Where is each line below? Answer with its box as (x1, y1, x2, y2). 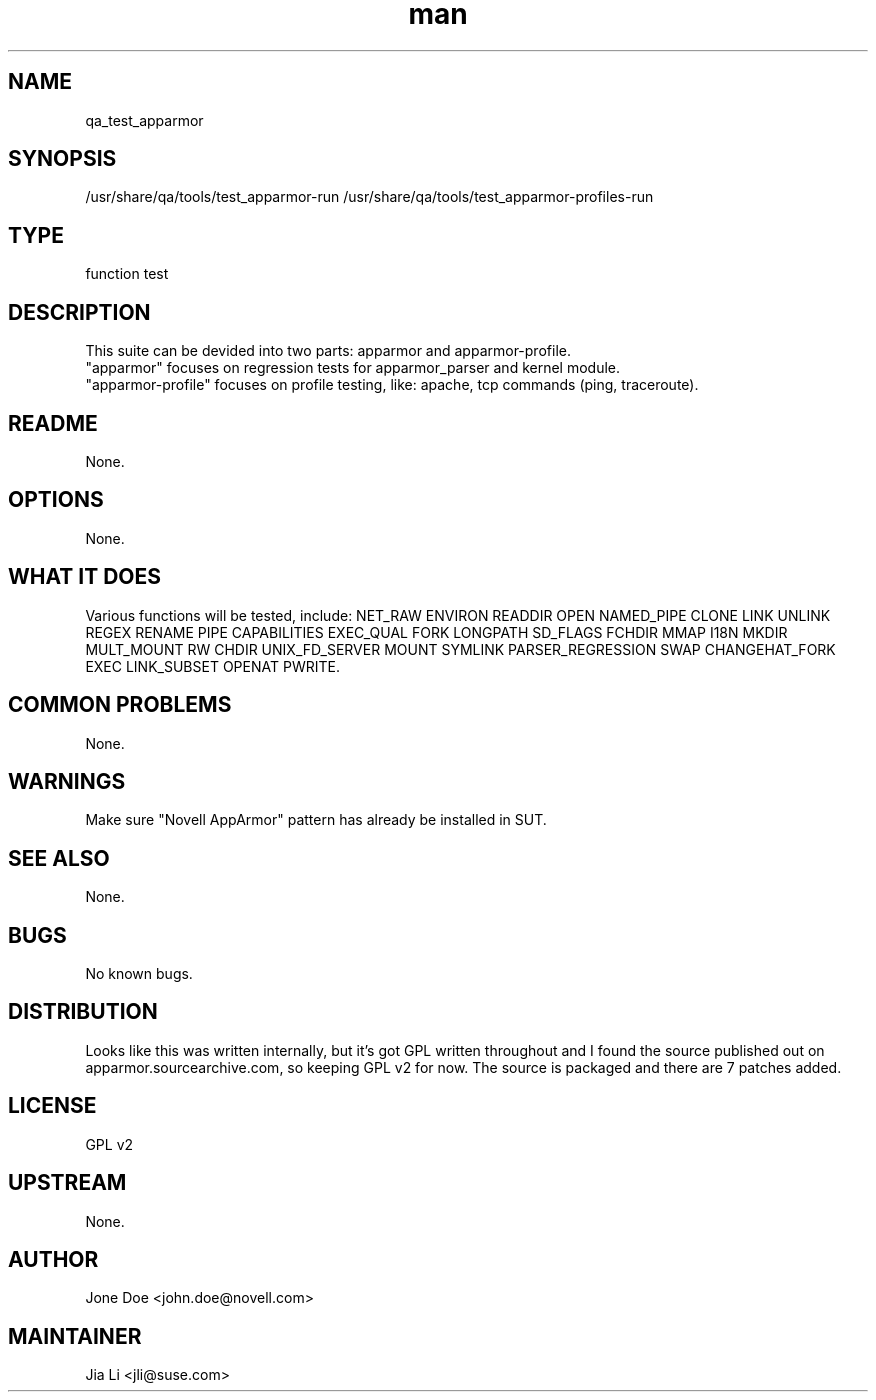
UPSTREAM (8, 1170, 127, 1196)
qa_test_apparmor (85, 111, 204, 129)
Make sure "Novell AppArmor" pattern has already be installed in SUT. (85, 811, 547, 829)
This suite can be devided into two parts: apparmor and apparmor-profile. (85, 342, 571, 360)
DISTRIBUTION (8, 999, 158, 1025)
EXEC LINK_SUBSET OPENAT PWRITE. (85, 657, 340, 675)
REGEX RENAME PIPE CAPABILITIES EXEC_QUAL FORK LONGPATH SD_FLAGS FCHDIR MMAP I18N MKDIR (85, 623, 788, 641)
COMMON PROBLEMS (8, 692, 232, 718)
